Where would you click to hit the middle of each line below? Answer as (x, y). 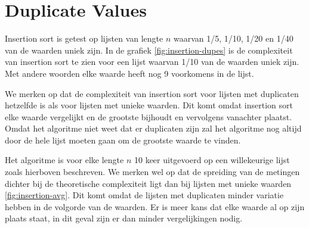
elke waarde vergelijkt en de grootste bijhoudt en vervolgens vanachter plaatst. (149, 116)
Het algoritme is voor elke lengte (64, 160)
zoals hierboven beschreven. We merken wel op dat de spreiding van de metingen (152, 172)
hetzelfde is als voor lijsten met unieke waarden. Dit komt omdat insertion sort (149, 105)
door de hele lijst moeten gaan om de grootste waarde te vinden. (123, 140)
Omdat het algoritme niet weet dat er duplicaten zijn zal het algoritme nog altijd (153, 128)
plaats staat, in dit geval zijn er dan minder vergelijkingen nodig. (124, 218)
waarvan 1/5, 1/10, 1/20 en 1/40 (234, 38)
